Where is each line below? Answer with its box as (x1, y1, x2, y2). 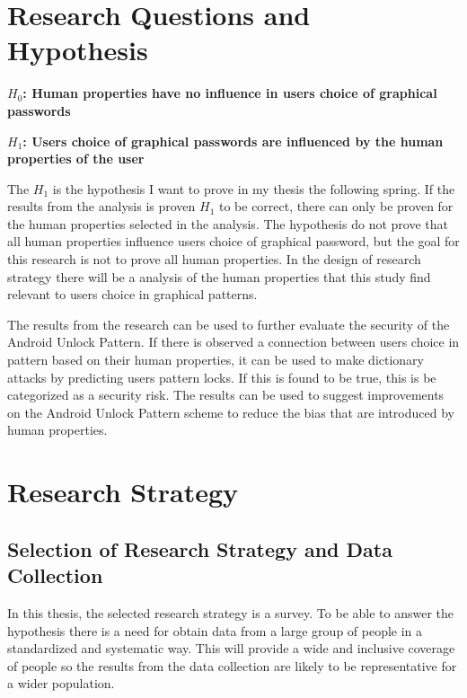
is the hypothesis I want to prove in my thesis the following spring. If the (52, 179, 455, 198)
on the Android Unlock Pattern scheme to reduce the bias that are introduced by (7, 402, 454, 421)
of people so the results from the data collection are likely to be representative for (7, 656, 457, 675)
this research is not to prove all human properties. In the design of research (7, 250, 421, 269)
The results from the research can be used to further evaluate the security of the (7, 314, 450, 333)
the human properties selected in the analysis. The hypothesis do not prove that (7, 214, 448, 233)
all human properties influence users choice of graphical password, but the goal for (7, 232, 460, 251)
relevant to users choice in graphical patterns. (7, 285, 258, 304)
